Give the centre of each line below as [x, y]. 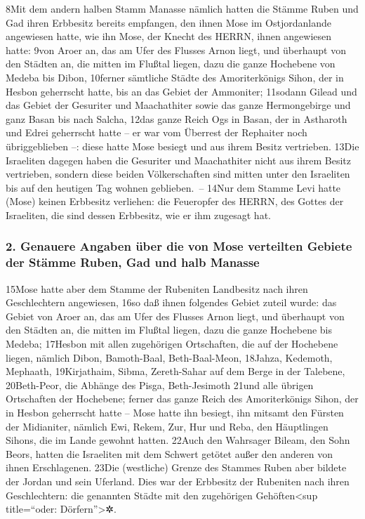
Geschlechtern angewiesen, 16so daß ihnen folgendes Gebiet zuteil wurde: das [171, 302]
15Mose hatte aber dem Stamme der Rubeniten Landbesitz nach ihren [157, 288]
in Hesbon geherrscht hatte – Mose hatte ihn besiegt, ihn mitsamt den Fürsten [175, 412]
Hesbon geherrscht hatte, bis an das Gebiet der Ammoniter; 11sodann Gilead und [181, 91]
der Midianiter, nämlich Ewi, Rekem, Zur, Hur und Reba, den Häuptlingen [167, 426]
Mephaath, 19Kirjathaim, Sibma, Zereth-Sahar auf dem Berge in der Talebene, [175, 371]
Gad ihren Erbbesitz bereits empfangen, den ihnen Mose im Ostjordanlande [168, 22]
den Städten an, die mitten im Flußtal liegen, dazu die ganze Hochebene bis [169, 330]
